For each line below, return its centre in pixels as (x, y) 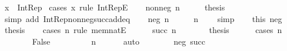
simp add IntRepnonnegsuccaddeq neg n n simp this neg (143, 18)
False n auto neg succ (119, 41)
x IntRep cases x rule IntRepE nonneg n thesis (115, 7)
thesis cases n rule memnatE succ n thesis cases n (143, 30)
